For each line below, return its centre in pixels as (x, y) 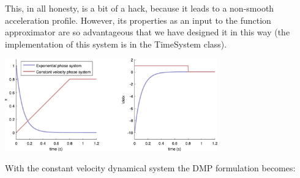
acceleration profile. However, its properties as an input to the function (138, 20)
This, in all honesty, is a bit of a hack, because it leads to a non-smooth (140, 8)
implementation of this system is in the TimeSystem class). (116, 44)
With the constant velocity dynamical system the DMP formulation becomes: (150, 168)
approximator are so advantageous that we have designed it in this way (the (148, 32)
